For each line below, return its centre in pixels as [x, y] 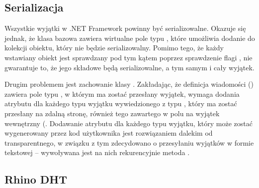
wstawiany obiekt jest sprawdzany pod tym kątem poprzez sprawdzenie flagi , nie [129, 57]
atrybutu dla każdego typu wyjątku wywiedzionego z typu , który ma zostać [121, 103]
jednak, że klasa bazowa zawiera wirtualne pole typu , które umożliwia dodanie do [130, 38]
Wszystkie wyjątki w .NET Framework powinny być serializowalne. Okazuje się [125, 28]
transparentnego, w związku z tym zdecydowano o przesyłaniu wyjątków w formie [129, 142]
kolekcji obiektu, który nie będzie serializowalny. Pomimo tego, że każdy [114, 48]
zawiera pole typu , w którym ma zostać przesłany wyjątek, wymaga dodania [122, 94]
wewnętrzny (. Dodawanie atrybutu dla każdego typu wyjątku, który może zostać [129, 123]
